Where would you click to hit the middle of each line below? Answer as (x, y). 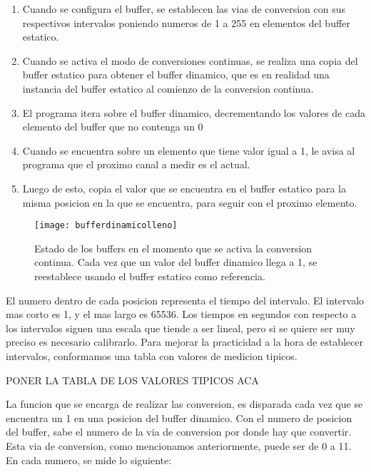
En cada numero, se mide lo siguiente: (89, 460)
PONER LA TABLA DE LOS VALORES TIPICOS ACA (132, 380)
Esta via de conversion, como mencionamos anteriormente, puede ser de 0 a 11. (179, 445)
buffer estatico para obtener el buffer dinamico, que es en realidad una (176, 75)
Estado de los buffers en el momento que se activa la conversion (173, 248)
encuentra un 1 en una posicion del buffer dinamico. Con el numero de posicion (179, 417)
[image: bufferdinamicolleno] (106, 226)
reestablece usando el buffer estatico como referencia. (150, 276)
